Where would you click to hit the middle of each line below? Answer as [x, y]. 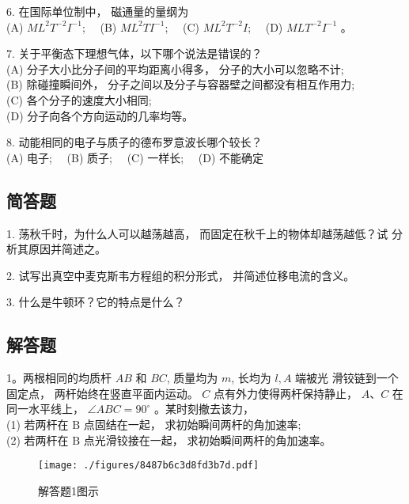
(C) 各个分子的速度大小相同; [79, 99]
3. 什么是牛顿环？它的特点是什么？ [96, 302]
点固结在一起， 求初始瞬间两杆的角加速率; [192, 424]
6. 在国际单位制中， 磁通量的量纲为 [98, 11]
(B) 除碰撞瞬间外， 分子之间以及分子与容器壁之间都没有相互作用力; [181, 84]
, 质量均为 [192, 378]
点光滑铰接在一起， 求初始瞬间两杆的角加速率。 [207, 440]
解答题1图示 [68, 490]
